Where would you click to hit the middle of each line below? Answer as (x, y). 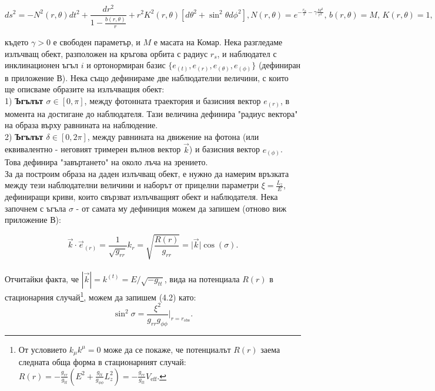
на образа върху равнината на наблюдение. (81, 125)
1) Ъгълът (24, 101)
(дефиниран (280, 65)
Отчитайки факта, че (42, 278)
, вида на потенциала (202, 278)
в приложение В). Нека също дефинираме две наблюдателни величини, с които (147, 77)
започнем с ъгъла (36, 208)
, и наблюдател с (247, 53)
